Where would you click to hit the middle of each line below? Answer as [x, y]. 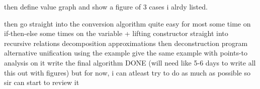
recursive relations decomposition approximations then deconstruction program [126, 43]
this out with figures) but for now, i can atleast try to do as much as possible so [127, 72]
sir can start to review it [42, 82]
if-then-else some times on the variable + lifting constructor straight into [116, 33]
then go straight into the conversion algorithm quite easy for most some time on [127, 23]
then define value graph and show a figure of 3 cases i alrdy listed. [106, 6]
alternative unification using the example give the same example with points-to [126, 53]
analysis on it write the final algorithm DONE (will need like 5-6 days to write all [130, 62]
